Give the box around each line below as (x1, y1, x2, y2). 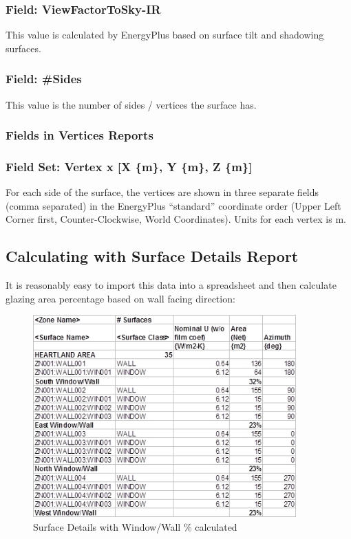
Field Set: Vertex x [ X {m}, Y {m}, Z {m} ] (6, 157, 253, 175)
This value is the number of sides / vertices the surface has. (6, 97, 257, 111)
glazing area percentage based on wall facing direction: (6, 291, 235, 305)
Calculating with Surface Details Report (6, 245, 299, 267)
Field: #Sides (6, 70, 82, 87)
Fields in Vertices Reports (6, 126, 153, 144)
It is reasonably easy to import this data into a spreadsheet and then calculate (6, 278, 337, 292)
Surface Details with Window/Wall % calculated (33, 519, 237, 533)
